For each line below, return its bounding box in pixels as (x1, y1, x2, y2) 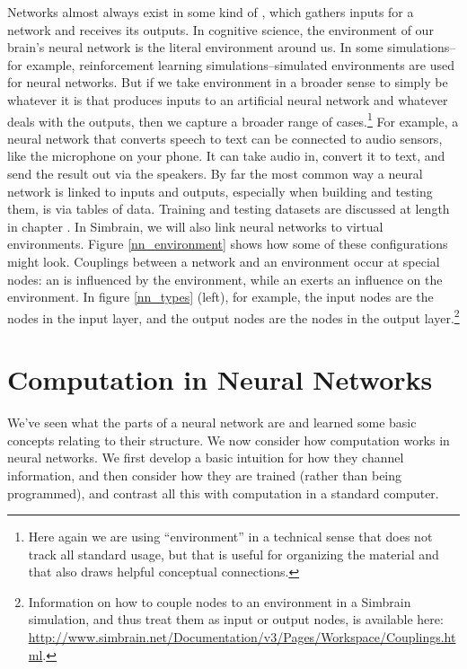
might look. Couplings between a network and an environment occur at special (7, 251, 440, 270)
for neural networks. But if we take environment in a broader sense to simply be (7, 73, 448, 92)
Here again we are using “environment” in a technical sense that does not (28, 527, 433, 546)
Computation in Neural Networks (7, 361, 433, 398)
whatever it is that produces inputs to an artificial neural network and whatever (7, 90, 448, 109)
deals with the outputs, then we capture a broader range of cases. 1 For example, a (7, 109, 459, 130)
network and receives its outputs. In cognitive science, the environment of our (7, 20, 434, 39)
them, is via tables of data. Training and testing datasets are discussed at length (7, 199, 450, 218)
